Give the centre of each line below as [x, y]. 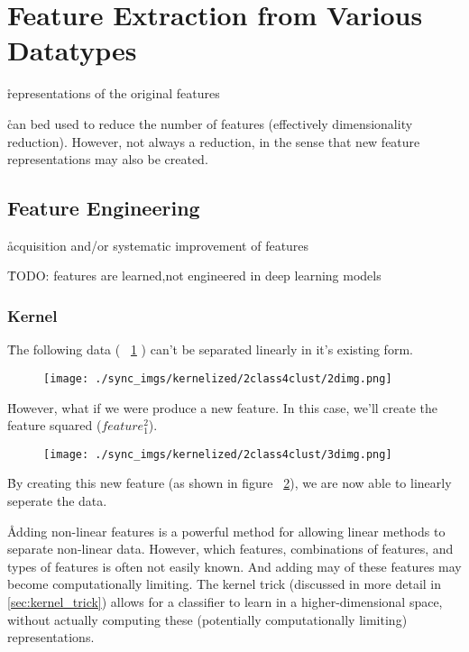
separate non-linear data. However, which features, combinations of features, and [230, 549]
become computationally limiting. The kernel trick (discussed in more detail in [225, 584]
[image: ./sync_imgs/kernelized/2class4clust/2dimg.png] [218, 378]
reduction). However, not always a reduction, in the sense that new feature [214, 141]
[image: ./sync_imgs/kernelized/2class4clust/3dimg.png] [218, 454]
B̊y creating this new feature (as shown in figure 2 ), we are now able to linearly [230, 483]
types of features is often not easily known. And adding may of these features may [234, 566]
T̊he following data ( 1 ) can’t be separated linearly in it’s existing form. [210, 349]
